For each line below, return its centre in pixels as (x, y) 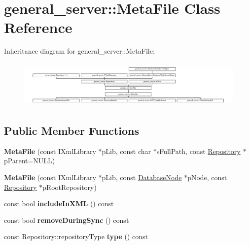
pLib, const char (126, 151)
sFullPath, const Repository (198, 151)
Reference (38, 27)
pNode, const (207, 177)
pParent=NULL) (30, 161)
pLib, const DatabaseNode (142, 177)
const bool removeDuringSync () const (67, 220)
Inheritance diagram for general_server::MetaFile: (79, 51)
